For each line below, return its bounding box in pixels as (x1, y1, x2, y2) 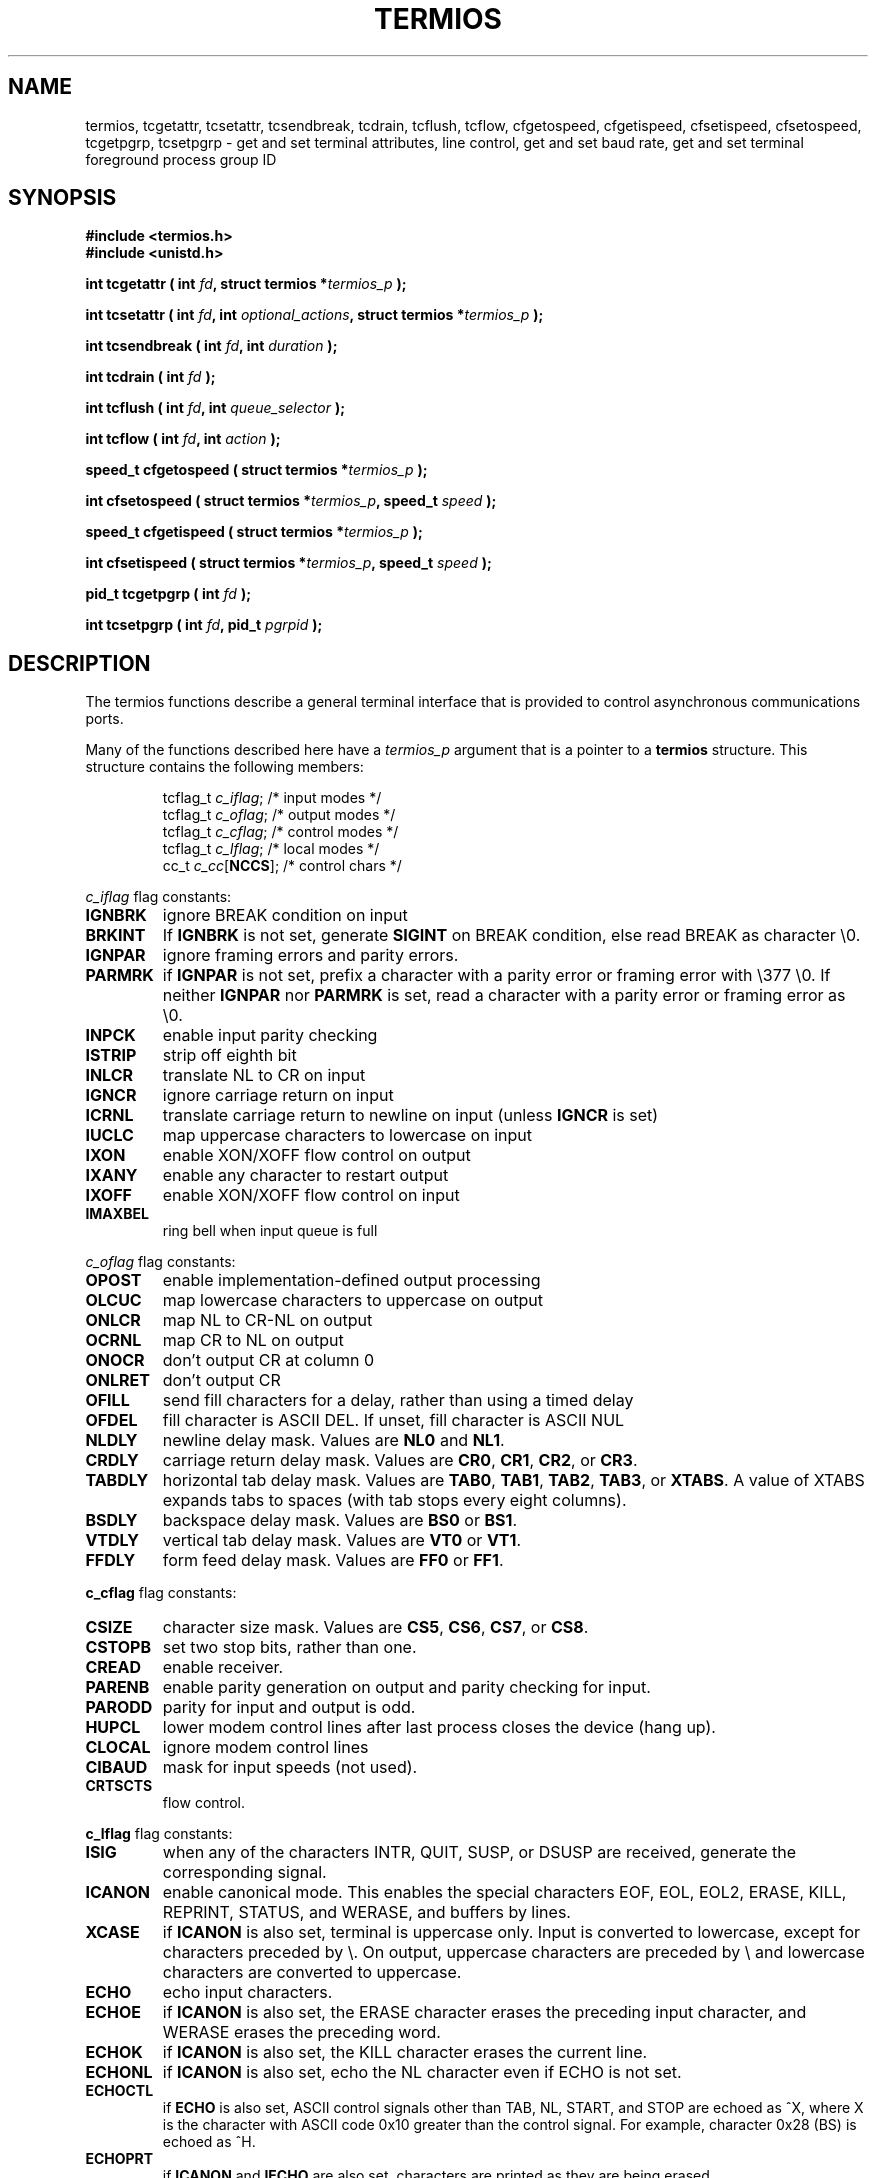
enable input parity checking (162, 1025, 378, 1046)
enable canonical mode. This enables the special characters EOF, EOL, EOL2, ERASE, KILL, (162, 1882, 847, 1903)
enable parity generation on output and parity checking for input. (162, 1677, 651, 1698)
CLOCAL (85, 1737, 151, 1758)
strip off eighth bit (162, 1045, 297, 1066)
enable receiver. (162, 1657, 284, 1678)
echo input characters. (162, 1982, 333, 2003)
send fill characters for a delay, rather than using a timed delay (162, 1390, 634, 1411)
